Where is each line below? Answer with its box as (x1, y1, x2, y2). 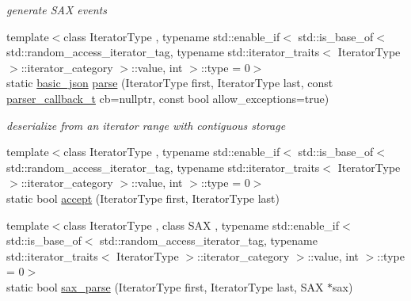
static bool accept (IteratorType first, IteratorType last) (6, 189, 280, 206)
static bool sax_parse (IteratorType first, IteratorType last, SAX (6, 278, 324, 295)
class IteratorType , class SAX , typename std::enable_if (63, 216, 340, 233)
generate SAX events (6, 2, 107, 17)
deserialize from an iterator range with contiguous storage (6, 116, 286, 133)
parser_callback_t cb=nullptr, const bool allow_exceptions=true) (6, 90, 329, 106)
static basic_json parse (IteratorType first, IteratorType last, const (6, 74, 333, 91)
